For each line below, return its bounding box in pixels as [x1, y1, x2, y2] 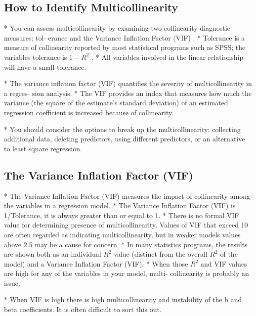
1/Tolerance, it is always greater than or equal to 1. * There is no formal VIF [4, 210, 239, 220]
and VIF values [201, 258, 247, 269]
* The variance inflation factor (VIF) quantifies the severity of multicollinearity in [4, 78, 252, 89]
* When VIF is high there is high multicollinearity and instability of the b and [4, 294, 242, 305]
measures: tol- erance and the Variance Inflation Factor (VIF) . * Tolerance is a [4, 32, 245, 43]
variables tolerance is [4, 51, 67, 62]
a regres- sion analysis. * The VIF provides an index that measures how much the [4, 88, 252, 98]
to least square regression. [4, 143, 82, 153]
